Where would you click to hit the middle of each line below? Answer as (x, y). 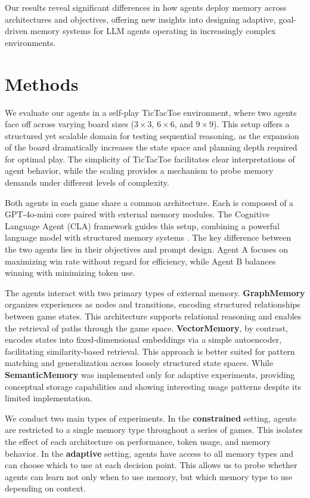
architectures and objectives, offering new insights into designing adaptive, (140, 19)
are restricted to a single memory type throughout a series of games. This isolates (154, 430)
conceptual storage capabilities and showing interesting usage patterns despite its (153, 386)
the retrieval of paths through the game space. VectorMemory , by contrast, (147, 328)
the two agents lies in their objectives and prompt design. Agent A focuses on (146, 249)
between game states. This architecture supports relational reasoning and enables (153, 316)
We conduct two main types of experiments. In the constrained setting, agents (151, 418)
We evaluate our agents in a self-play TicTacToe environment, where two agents (151, 112)
